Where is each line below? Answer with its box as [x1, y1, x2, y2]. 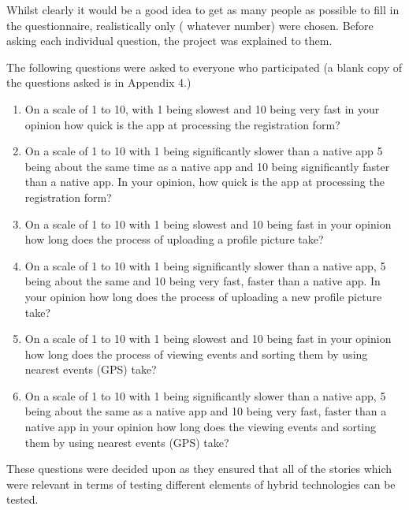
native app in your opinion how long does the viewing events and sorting [24, 419, 377, 435]
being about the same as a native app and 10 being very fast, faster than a [24, 403, 387, 419]
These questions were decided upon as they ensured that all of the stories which [6, 460, 392, 477]
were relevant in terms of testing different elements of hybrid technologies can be [6, 475, 396, 492]
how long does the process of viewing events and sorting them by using [24, 345, 368, 362]
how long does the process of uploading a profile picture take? [24, 231, 324, 248]
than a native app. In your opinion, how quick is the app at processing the [24, 173, 385, 190]
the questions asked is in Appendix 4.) [6, 74, 191, 91]
